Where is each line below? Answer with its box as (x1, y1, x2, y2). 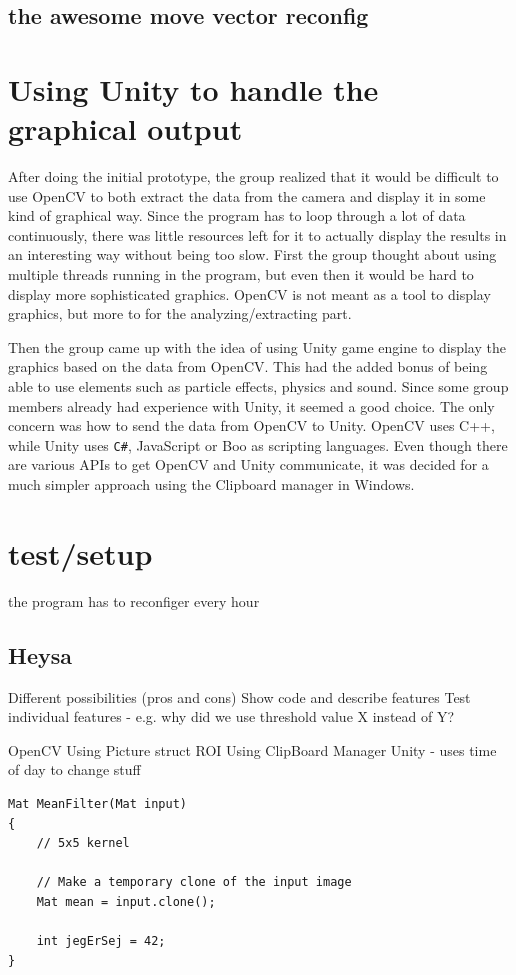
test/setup (8, 532, 153, 573)
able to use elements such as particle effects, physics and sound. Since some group (8, 376, 509, 397)
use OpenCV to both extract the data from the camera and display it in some (8, 185, 486, 206)
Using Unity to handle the (8, 68, 379, 109)
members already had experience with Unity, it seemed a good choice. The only (8, 395, 495, 416)
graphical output (8, 108, 243, 149)
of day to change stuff (8, 759, 141, 780)
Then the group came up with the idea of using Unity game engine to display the (8, 336, 506, 357)
